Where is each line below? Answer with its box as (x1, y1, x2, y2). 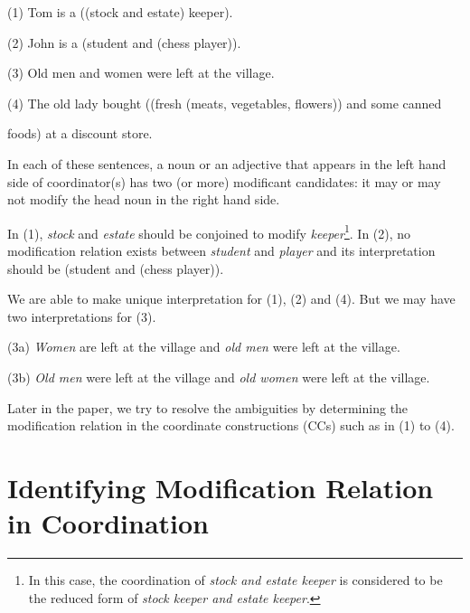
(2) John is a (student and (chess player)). (7, 33, 241, 52)
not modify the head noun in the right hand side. (7, 190, 280, 209)
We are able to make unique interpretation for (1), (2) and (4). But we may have (7, 289, 456, 308)
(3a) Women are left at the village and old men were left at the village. (7, 337, 400, 356)
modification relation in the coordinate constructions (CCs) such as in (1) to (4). (7, 416, 455, 435)
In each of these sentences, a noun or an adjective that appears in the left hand (7, 154, 446, 173)
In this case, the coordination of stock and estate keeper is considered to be (28, 571, 443, 589)
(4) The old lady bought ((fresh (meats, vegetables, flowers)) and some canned (7, 93, 442, 112)
